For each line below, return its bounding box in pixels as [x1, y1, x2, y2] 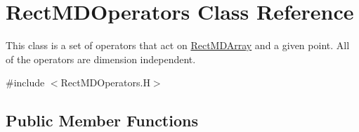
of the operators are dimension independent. [6, 51, 196, 66]
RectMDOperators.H [60, 75, 150, 90]
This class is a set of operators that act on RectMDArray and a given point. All [6, 38, 350, 53]
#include [6, 75, 45, 90]
